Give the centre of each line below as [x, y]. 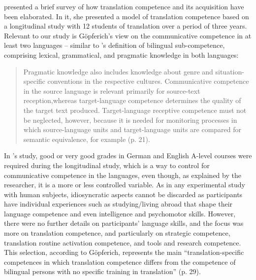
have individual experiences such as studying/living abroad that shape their [118, 204]
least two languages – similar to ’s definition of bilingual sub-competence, [114, 45]
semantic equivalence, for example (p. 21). [87, 139]
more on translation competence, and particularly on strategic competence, [117, 233]
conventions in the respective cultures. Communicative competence [148, 81]
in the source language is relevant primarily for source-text [112, 90]
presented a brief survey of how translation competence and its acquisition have [124, 6]
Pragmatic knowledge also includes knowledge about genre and [118, 71]
